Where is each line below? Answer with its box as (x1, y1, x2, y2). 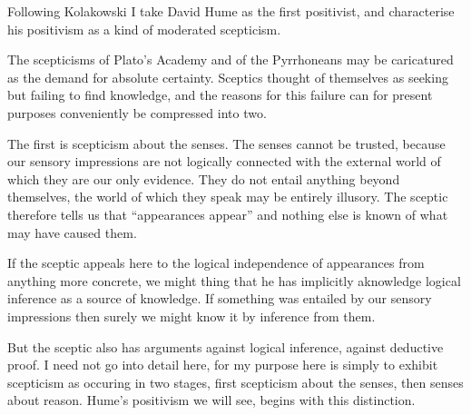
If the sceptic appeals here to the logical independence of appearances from (7, 253, 425, 272)
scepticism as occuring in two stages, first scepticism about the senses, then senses (7, 372, 464, 391)
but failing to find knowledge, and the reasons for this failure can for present (7, 85, 433, 104)
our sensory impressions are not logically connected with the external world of (7, 152, 441, 171)
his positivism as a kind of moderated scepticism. (7, 19, 281, 38)
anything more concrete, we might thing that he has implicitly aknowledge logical (7, 271, 461, 290)
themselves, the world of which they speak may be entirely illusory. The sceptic (7, 187, 448, 206)
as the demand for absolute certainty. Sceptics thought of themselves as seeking (7, 67, 448, 86)
